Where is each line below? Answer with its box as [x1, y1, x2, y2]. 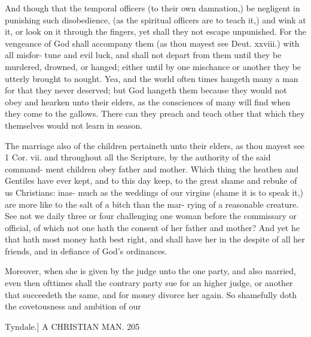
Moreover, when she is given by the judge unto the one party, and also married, [5, 265, 296, 277]
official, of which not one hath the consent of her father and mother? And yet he [5, 221, 300, 233]
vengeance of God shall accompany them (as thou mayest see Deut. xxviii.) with [5, 37, 300, 49]
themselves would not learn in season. [5, 119, 143, 131]
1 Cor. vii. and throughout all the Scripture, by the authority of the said [5, 151, 271, 163]
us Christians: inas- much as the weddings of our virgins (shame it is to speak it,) [5, 186, 304, 198]
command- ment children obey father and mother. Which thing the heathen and [5, 162, 299, 175]
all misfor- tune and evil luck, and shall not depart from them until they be [5, 48, 282, 61]
